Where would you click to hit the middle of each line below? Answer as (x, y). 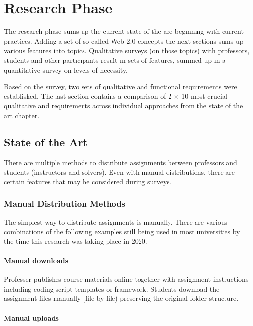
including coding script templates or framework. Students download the (112, 288)
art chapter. (22, 115)
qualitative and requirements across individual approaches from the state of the (124, 105)
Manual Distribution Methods (65, 203)
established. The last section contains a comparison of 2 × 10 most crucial (116, 96)
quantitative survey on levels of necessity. (66, 70)
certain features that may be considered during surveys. (88, 181)
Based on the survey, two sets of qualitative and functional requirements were (121, 86)
